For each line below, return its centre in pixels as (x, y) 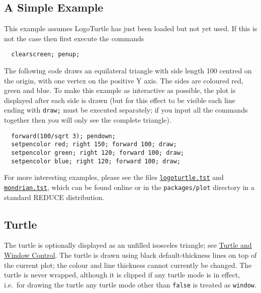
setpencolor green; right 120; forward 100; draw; (98, 153)
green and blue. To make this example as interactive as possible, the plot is (120, 90)
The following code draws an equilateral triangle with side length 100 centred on (128, 71)
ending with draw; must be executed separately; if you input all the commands (126, 110)
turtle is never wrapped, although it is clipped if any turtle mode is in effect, (122, 275)
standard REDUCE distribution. (54, 197)
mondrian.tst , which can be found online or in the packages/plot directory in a (129, 187)
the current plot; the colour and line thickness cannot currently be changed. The (128, 265)
